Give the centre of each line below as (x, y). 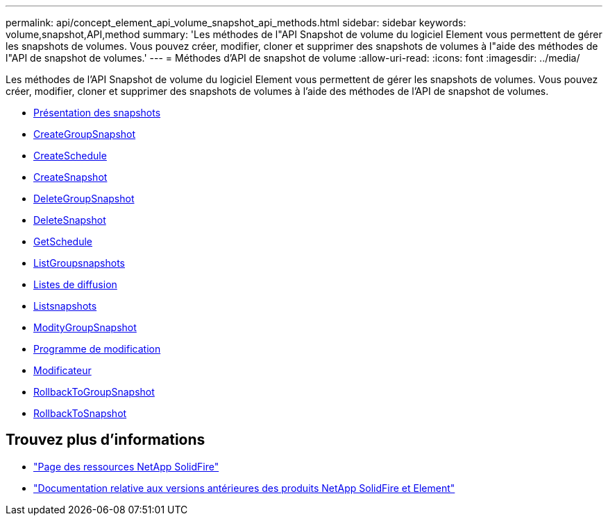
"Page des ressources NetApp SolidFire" (126, 466)
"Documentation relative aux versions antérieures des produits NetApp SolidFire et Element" (244, 488)
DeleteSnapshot (70, 220)
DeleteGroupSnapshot (84, 198)
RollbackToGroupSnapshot (94, 392)
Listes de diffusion (75, 284)
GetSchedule (63, 241)
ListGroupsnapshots (79, 263)
